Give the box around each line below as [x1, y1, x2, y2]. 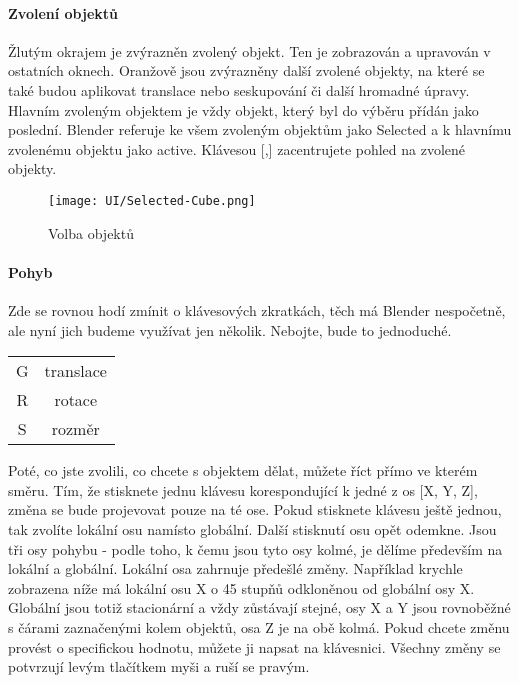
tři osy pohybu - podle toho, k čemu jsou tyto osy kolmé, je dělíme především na [8, 538, 503, 559]
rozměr [51, 417, 100, 441]
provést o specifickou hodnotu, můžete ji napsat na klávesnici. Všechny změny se [8, 636, 501, 657]
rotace [54, 388, 98, 412]
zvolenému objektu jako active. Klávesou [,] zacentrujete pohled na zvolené [8, 138, 466, 159]
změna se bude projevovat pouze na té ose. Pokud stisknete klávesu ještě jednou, [8, 499, 502, 520]
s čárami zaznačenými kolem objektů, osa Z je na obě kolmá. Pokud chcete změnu [8, 616, 510, 637]
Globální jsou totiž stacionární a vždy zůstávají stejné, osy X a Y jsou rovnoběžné [8, 597, 511, 618]
